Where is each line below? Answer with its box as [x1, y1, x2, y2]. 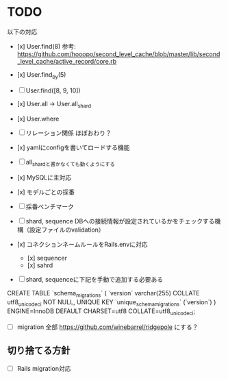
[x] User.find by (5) [16, 70, 66, 80]
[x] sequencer [27, 254, 67, 262]
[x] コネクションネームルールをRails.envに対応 [16, 241, 148, 249]
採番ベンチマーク [25, 203, 74, 211]
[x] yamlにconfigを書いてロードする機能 [16, 143, 130, 151]
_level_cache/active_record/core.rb [16, 57, 117, 65]
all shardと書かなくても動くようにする [25, 158, 115, 168]
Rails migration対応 [16, 364, 71, 372]
